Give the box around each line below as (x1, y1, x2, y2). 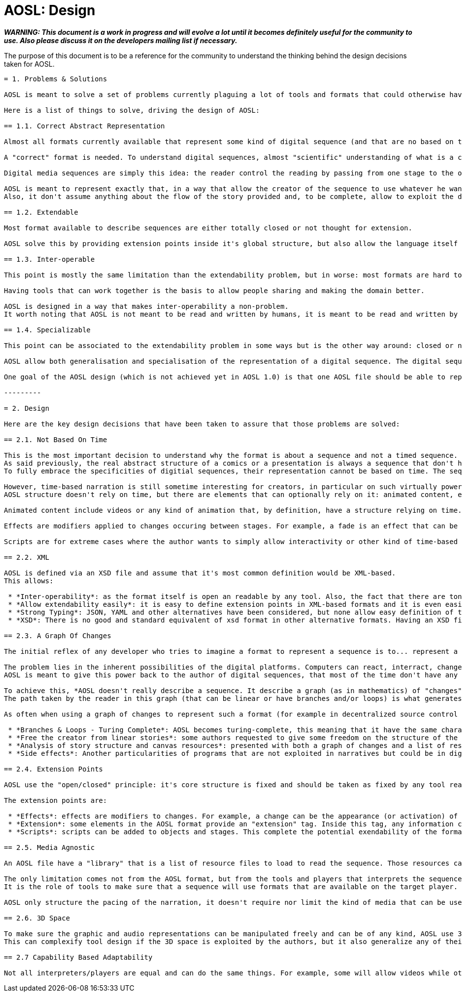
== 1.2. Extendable (4, 208, 78, 216)
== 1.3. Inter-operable (4, 255, 95, 263)
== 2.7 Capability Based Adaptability (4, 953, 153, 961)
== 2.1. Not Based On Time (4, 435, 107, 444)
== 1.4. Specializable (4, 325, 91, 334)
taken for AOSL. (4, 59, 55, 68)
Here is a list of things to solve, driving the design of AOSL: (4, 106, 260, 114)
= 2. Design (4, 404, 49, 412)
